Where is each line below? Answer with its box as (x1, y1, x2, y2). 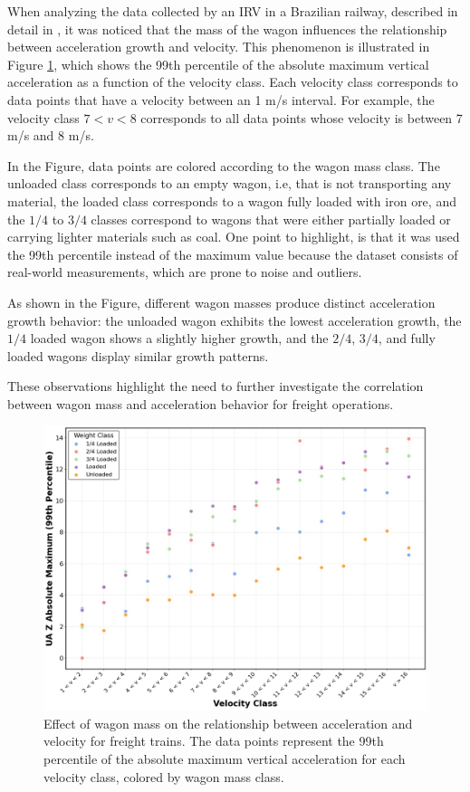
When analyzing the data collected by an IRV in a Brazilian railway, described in (7, 2, 458, 20)
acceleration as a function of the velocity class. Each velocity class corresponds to (7, 72, 458, 91)
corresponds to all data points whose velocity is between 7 (140, 108, 463, 127)
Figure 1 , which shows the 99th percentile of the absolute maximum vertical (7, 54, 429, 73)
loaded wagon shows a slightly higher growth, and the (30, 329, 329, 348)
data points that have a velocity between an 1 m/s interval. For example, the (7, 90, 435, 109)
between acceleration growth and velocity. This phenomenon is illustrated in (7, 37, 430, 56)
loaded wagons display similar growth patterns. (7, 346, 269, 365)
